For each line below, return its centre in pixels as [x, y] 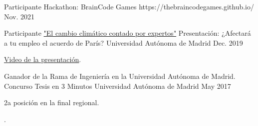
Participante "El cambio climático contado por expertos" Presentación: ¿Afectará [128, 33]
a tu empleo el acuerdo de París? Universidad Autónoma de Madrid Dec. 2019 [124, 42]
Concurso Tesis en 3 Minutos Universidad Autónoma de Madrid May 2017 [118, 86]
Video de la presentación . [43, 59]
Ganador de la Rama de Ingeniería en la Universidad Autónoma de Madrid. [120, 76]
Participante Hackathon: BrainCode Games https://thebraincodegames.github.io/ [129, 6]
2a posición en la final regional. [52, 102]
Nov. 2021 [19, 16]
